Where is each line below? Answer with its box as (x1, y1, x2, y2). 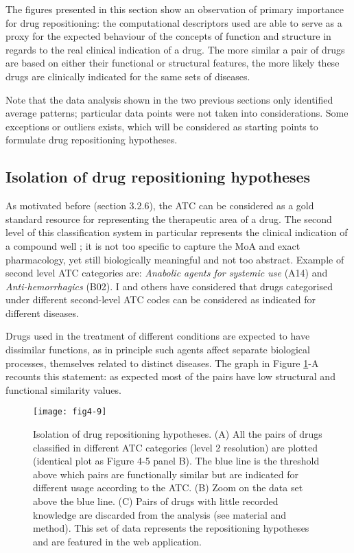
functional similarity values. (5, 382, 121, 397)
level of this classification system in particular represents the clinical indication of (5, 225, 348, 239)
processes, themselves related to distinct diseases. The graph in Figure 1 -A (5, 355, 319, 370)
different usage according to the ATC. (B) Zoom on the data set (33, 480, 303, 495)
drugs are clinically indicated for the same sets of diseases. (5, 69, 250, 83)
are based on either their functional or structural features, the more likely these (5, 56, 340, 70)
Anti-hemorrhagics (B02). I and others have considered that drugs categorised (5, 279, 333, 293)
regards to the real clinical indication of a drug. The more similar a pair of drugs (5, 42, 345, 56)
